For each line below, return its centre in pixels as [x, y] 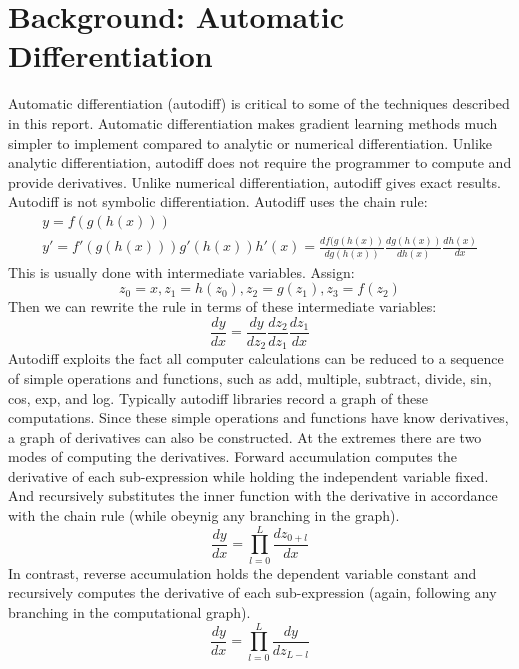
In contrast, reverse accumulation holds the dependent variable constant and [242, 572]
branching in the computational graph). [129, 611]
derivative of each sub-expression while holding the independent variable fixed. [248, 475]
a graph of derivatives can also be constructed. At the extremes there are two [245, 436]
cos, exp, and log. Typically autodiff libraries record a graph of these [218, 397]
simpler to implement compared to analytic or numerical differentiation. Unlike [250, 142]
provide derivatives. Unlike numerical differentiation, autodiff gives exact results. [254, 181]
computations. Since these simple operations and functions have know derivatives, [258, 417]
